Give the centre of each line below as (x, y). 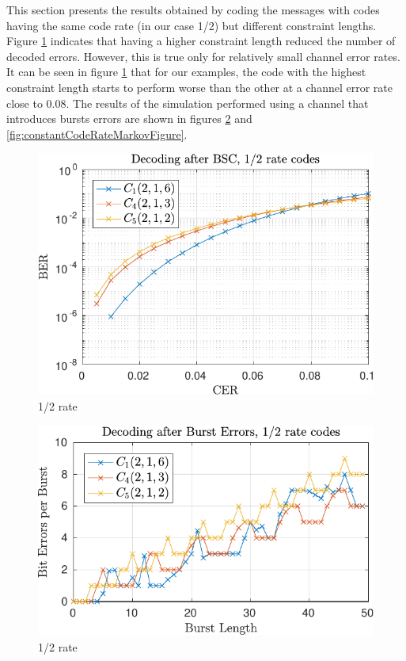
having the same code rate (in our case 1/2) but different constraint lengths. (192, 25)
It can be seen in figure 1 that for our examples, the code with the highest (186, 72)
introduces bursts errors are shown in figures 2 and (129, 118)
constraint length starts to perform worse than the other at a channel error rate (199, 87)
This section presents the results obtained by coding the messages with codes (193, 10)
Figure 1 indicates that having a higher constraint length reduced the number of (201, 41)
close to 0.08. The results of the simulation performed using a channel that (188, 103)
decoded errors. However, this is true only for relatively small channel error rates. (203, 56)
